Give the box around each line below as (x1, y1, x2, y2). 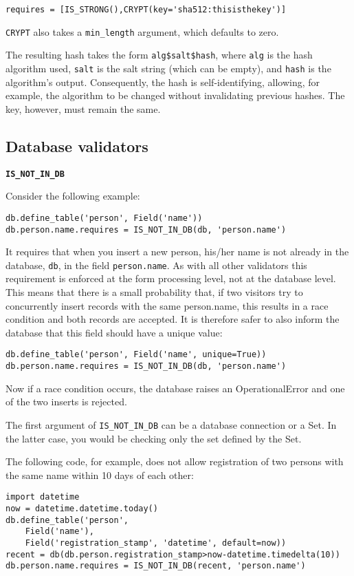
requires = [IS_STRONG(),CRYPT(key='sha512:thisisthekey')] (5, 5, 287, 14)
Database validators (5, 135, 148, 156)
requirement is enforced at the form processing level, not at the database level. (5, 271, 336, 286)
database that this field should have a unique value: (5, 325, 223, 339)
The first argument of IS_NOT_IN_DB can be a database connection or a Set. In (5, 417, 337, 431)
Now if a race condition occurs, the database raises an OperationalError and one (5, 381, 345, 395)
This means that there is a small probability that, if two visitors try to (5, 285, 303, 299)
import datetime (5, 492, 80, 502)
